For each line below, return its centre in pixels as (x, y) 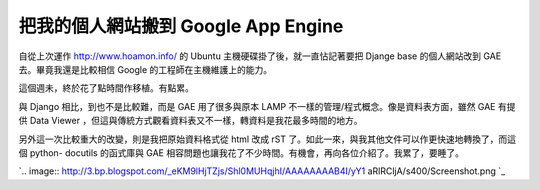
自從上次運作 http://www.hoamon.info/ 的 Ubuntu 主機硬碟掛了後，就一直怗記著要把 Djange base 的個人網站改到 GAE (260, 56)
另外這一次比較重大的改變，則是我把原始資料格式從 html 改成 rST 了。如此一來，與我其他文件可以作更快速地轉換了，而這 (267, 139)
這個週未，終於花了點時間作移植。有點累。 (106, 88)
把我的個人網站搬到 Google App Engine (181, 26)
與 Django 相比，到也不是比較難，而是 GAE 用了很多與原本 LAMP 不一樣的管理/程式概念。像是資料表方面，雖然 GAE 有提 (267, 106)
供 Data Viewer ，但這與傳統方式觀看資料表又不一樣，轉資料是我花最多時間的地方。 (190, 121)
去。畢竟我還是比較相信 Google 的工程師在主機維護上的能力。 (145, 69)
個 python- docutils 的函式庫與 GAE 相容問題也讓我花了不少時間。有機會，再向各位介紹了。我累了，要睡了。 (241, 152)
